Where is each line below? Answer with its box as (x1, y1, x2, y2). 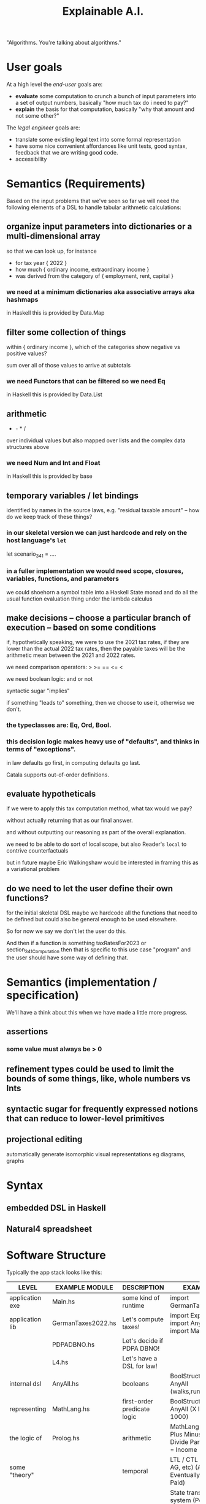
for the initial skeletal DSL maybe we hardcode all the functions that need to (6, 909, 197, 916)
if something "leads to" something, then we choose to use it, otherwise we (6, 699, 195, 707)
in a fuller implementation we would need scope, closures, (6, 567, 184, 575)
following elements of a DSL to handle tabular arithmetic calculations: (6, 204, 182, 211)
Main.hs (51, 1297, 75, 1306)
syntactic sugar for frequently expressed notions (6, 1104, 199, 1115)
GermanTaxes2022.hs (51, 1319, 116, 1327)
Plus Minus (170, 1430, 202, 1438)
